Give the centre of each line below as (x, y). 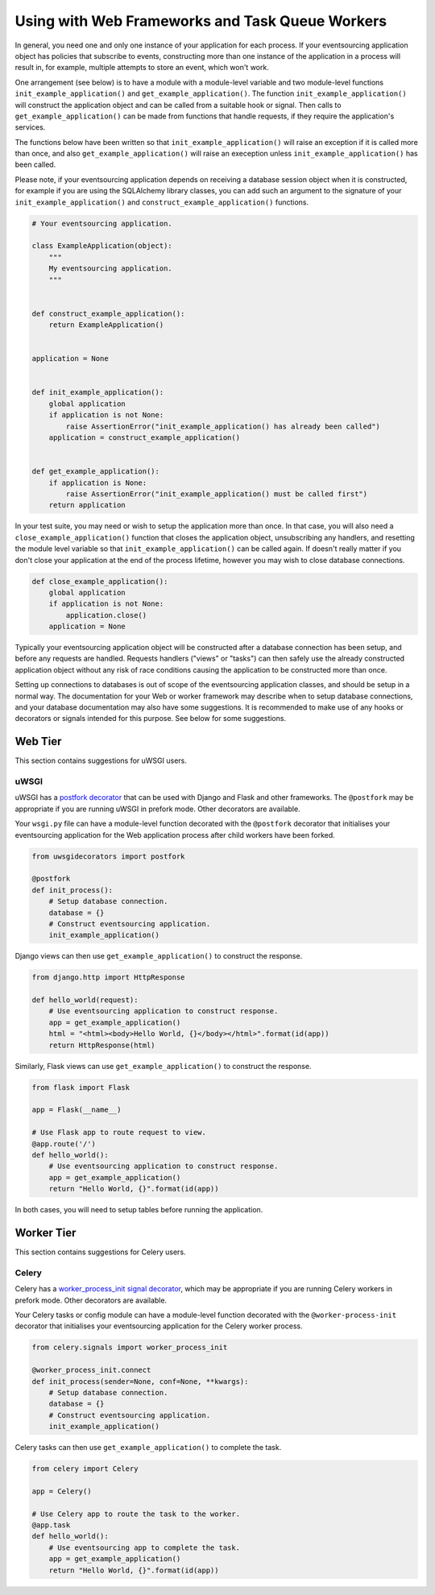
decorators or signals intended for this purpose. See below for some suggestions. (150, 719)
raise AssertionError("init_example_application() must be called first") (217, 494)
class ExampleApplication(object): (102, 246)
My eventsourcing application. (110, 269)
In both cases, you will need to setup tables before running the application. (139, 1210)
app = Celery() (62, 1491)
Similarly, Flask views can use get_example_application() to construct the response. (163, 1066)
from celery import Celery (85, 1469)
